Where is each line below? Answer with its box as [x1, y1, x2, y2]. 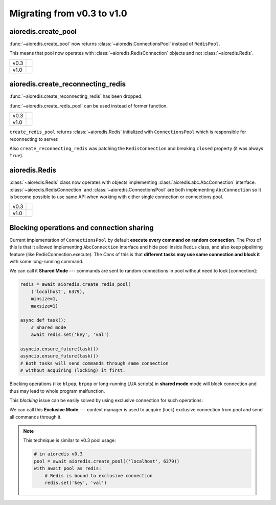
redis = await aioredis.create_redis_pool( [20, 282, 131, 287]
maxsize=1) [31, 303, 58, 309]
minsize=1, [31, 296, 58, 302]
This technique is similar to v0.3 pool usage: [23, 437, 116, 444]
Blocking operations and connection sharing [9, 223, 154, 232]
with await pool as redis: [34, 466, 102, 471]
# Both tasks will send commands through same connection [20, 360, 169, 366]
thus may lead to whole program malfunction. [9, 388, 105, 394]
